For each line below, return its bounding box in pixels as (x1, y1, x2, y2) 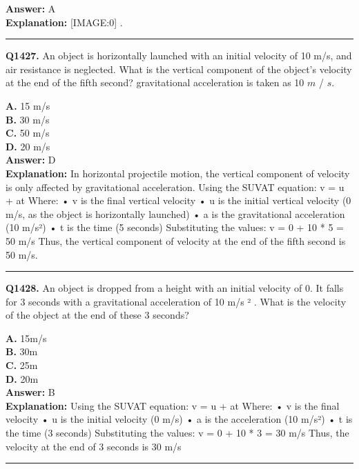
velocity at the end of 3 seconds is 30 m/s (6, 439, 182, 453)
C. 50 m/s (6, 126, 50, 140)
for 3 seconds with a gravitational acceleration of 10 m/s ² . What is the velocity (6, 294, 347, 308)
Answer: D (6, 152, 56, 167)
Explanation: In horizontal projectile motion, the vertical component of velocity (6, 166, 350, 180)
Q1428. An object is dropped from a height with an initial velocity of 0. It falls (6, 281, 344, 295)
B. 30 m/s (6, 112, 50, 126)
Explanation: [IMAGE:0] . (6, 14, 123, 29)
